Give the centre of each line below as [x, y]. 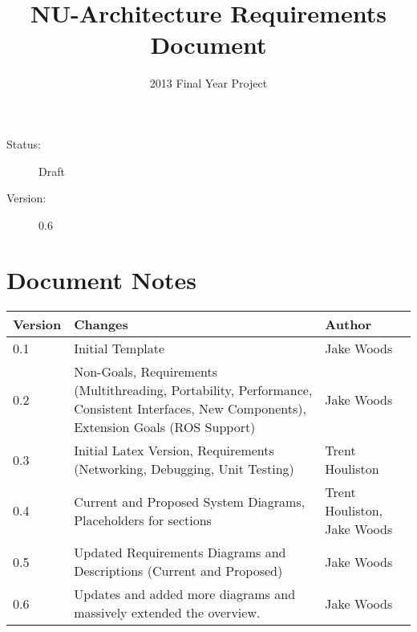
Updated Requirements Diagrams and [180, 552]
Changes [101, 324]
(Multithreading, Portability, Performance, [193, 390]
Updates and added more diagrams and [185, 594]
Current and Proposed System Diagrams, [190, 501]
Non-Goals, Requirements [146, 372]
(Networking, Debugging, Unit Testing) [184, 469]
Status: [24, 143]
